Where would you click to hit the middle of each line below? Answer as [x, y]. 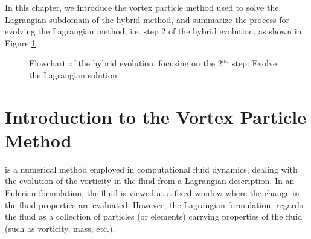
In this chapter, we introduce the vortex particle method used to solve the [142, 7]
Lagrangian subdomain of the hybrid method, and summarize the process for [147, 19]
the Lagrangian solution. [74, 75]
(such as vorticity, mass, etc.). [60, 228]
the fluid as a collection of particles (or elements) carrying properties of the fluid [154, 216]
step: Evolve [255, 63]
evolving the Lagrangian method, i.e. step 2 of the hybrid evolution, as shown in [153, 31]
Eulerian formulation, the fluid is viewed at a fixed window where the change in [152, 193]
